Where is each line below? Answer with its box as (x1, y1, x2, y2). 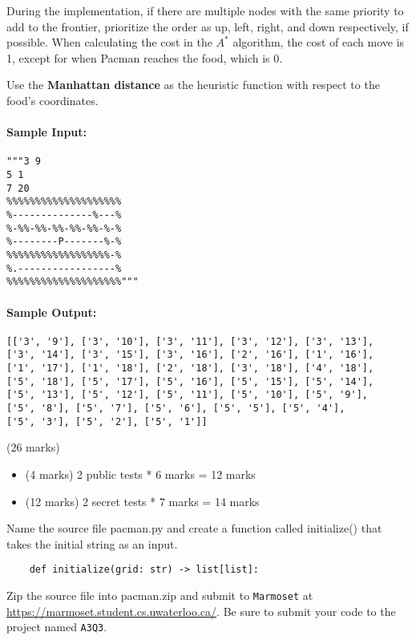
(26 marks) (6, 439, 60, 456)
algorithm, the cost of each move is (232, 34, 405, 51)
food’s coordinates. (6, 91, 99, 108)
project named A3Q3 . (6, 618, 107, 635)
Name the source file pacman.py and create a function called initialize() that (6, 520, 382, 537)
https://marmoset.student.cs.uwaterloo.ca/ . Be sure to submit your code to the (6, 602, 396, 619)
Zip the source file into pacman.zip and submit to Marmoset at (6, 586, 313, 603)
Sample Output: (6, 303, 97, 320)
